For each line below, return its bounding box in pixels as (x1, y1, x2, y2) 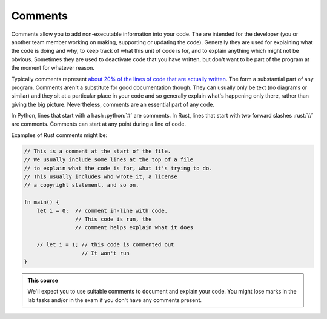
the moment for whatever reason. (11, 64, 95, 72)
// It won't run (81, 249, 130, 257)
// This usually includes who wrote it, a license (24, 173, 178, 180)
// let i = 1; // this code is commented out (36, 241, 174, 248)
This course (27, 277, 59, 284)
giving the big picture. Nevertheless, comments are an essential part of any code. (11, 101, 215, 108)
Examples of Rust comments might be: (11, 131, 108, 139)
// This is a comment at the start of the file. (24, 147, 171, 155)
